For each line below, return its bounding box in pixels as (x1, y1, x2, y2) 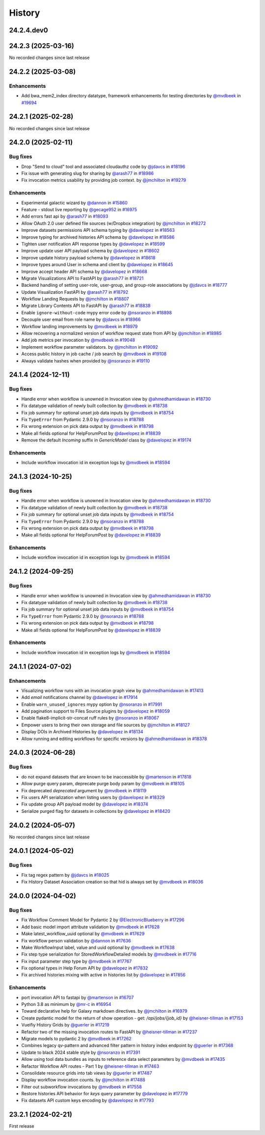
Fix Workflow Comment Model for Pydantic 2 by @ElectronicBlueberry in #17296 (21, 917, 185, 923)
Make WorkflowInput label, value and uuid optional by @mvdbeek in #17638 (21, 944, 175, 950)
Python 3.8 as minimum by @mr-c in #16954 (21, 1001, 111, 1007)
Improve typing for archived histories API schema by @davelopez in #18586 (21, 234, 175, 240)
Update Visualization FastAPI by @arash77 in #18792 (21, 289, 129, 295)
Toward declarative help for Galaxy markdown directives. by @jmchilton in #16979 (21, 1008, 187, 1014)
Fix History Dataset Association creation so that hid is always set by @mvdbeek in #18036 (21, 879, 204, 885)
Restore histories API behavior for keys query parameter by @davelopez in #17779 (21, 1091, 188, 1097)
